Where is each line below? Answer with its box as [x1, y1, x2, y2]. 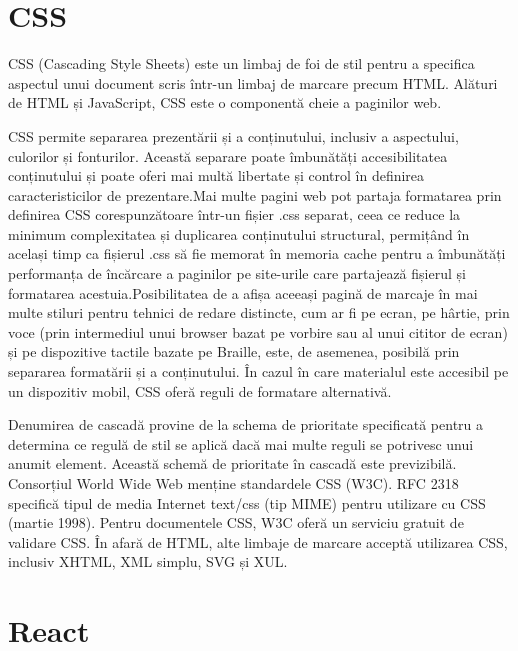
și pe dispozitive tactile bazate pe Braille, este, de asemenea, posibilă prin [8, 341, 460, 362]
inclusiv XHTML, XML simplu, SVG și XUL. [8, 551, 288, 572]
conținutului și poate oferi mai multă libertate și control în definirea [8, 165, 425, 186]
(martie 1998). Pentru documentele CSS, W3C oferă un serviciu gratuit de [8, 512, 464, 533]
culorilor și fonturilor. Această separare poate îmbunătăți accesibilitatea [8, 145, 448, 166]
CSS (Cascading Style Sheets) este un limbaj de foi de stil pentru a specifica [8, 53, 475, 74]
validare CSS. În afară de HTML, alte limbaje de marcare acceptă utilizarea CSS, [8, 531, 508, 552]
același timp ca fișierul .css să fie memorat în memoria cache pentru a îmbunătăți [8, 243, 506, 264]
